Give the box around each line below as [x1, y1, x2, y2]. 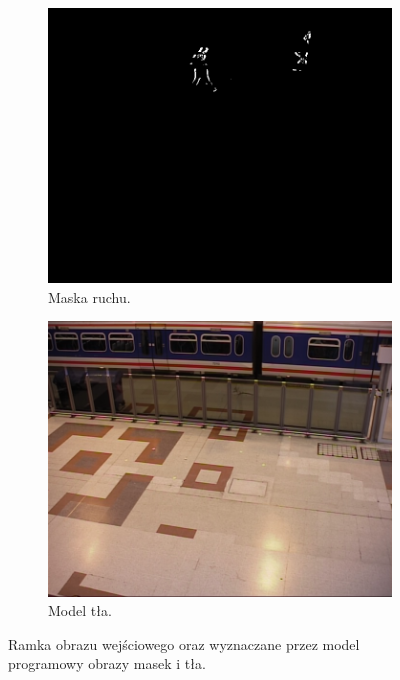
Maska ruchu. [48, 286, 131, 307]
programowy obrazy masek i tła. [8, 653, 206, 674]
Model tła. [48, 600, 112, 621]
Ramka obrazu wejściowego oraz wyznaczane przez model [8, 633, 360, 654]
